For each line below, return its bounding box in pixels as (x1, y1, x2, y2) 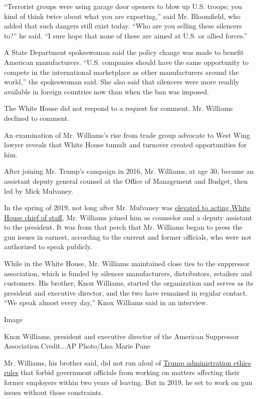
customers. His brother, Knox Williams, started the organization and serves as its (4, 278, 254, 288)
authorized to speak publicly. (4, 241, 92, 252)
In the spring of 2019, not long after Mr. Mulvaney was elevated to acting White (4, 202, 251, 213)
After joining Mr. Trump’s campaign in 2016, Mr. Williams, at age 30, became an (4, 166, 254, 176)
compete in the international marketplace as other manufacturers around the (4, 66, 239, 77)
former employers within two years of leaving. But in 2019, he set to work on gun (4, 377, 253, 387)
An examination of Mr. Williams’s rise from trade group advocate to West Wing (4, 129, 250, 140)
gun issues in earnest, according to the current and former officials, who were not (4, 231, 252, 242)
